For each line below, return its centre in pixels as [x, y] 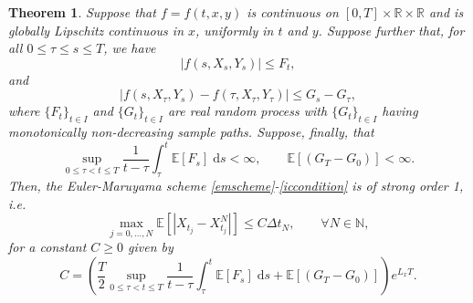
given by [151, 247]
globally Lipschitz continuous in [96, 30]
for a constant [47, 247]
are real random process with [247, 111]
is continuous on [293, 12]
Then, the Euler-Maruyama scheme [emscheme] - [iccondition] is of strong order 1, [236, 186]
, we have [130, 48]
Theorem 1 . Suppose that [82, 12]
